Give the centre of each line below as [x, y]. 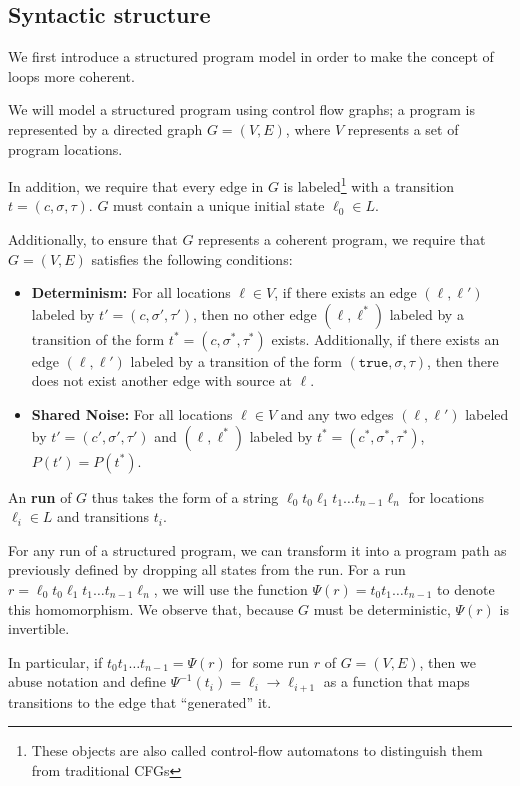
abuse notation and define [87, 681]
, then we [447, 661]
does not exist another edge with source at [161, 380]
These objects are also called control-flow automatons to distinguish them [257, 750]
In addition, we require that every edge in [136, 185]
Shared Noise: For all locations [132, 413]
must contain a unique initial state [219, 205]
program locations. [65, 148]
